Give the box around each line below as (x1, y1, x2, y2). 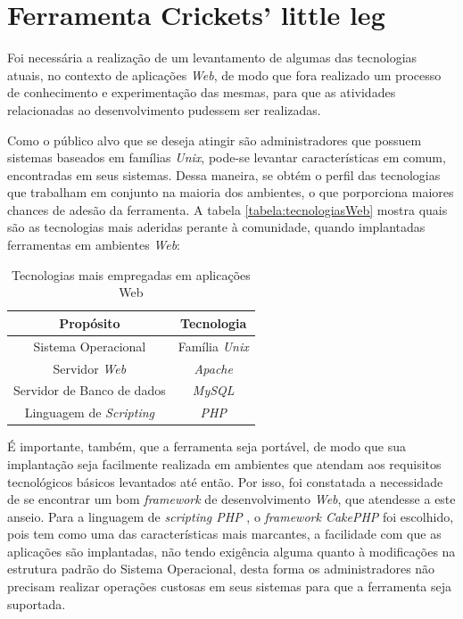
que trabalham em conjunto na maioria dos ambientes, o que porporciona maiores (7, 183, 454, 202)
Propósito (59, 313, 120, 332)
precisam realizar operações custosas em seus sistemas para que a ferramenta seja (7, 577, 452, 596)
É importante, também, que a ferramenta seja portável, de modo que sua (7, 437, 406, 456)
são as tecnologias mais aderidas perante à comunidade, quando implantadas (7, 218, 426, 236)
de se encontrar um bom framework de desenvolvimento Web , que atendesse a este (7, 490, 456, 508)
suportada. (7, 594, 66, 613)
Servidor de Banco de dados (13, 381, 166, 400)
